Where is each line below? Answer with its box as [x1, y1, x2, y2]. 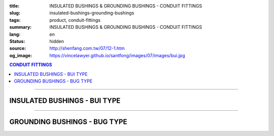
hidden [49, 38, 64, 44]
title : [9, 3, 20, 9]
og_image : [9, 52, 32, 58]
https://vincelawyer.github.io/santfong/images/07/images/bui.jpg [49, 52, 185, 58]
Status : [9, 38, 25, 44]
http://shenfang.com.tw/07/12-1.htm [49, 46, 125, 52]
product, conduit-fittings [49, 17, 101, 23]
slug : [9, 10, 20, 16]
